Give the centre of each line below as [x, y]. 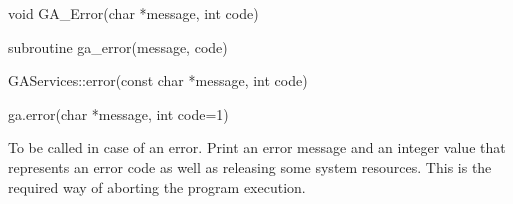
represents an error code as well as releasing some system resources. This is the [250, 166]
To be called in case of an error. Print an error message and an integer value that [257, 147]
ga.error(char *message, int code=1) [118, 113]
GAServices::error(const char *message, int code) [158, 80]
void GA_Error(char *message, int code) [133, 13]
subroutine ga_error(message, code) [118, 46]
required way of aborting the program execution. [157, 186]
